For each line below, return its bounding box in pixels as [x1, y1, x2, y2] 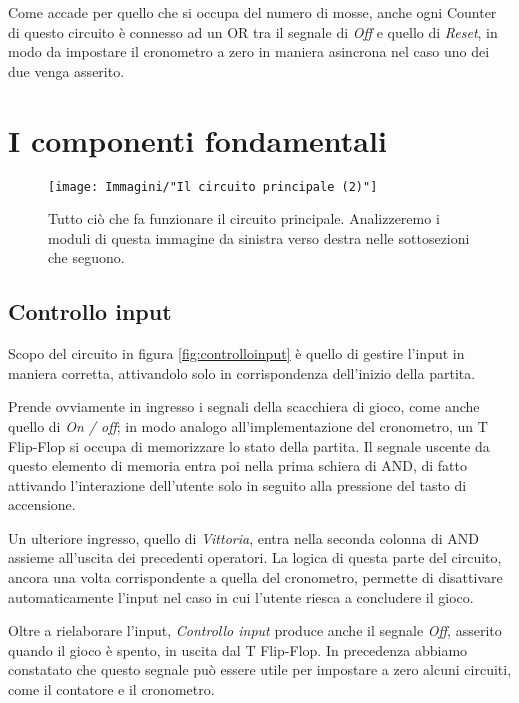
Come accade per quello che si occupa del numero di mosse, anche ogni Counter [8, 2, 497, 22]
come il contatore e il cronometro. [8, 679, 215, 700]
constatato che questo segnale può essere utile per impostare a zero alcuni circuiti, [8, 659, 512, 680]
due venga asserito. [8, 60, 125, 81]
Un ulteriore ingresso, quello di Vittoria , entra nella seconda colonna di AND [8, 527, 479, 548]
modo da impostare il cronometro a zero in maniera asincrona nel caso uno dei [8, 41, 490, 62]
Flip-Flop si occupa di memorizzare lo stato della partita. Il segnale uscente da [8, 435, 490, 456]
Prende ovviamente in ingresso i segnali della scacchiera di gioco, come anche [8, 396, 480, 417]
